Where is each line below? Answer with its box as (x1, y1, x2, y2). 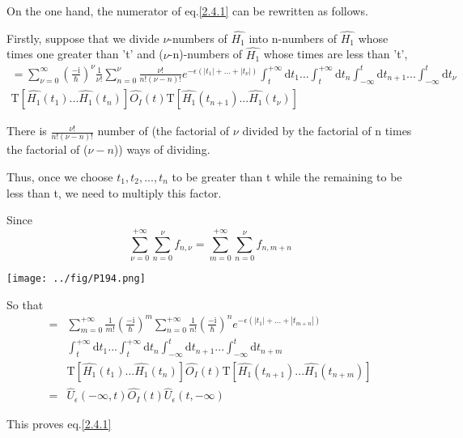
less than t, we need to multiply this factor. (6, 184, 222, 201)
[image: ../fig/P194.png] (6, 272, 146, 284)
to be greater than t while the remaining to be (172, 168, 402, 185)
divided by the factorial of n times (242, 122, 412, 139)
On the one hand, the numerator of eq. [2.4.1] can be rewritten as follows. (6, 2, 368, 19)
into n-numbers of (248, 29, 338, 46)
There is (6, 122, 47, 139)
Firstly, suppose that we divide (6, 29, 159, 46)
